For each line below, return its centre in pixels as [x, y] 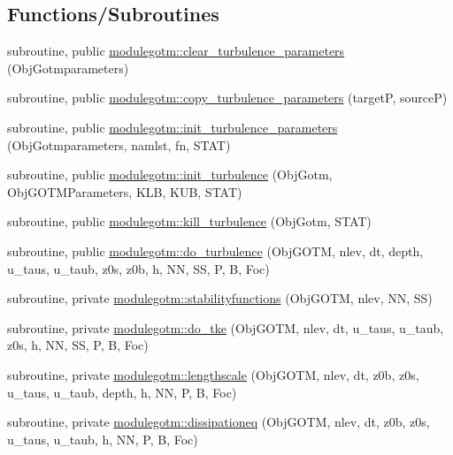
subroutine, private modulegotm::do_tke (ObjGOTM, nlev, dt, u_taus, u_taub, [226, 327]
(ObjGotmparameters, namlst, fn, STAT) [119, 144]
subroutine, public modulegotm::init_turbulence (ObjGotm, [170, 174]
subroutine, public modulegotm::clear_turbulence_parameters [176, 51]
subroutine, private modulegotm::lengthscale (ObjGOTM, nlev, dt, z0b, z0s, [213, 374]
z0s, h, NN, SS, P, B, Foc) [78, 345]
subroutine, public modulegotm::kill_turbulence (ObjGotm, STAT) [189, 221]
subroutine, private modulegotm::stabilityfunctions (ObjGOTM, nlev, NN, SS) [220, 298]
